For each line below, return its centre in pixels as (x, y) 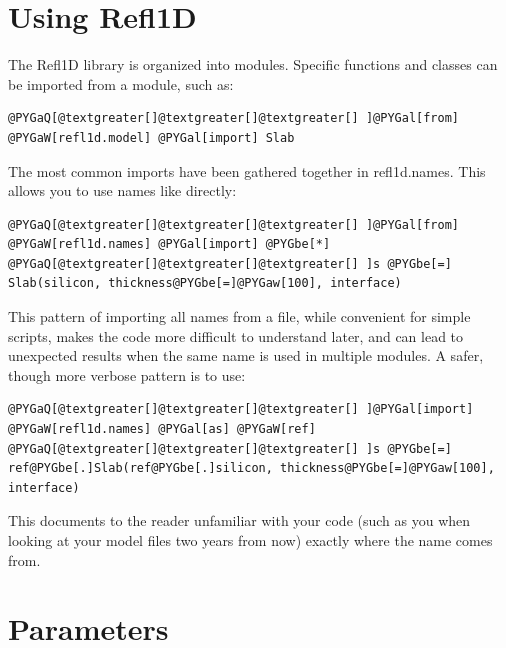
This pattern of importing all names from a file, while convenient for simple (239, 316)
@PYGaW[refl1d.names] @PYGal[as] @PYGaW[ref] (162, 429)
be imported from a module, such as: (121, 83)
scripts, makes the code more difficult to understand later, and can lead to (236, 335)
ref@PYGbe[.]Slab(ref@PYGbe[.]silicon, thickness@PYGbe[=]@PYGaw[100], (251, 468)
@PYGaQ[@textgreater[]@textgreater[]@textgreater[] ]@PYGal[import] (241, 409)
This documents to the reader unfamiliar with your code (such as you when (239, 520)
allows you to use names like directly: (122, 190)
